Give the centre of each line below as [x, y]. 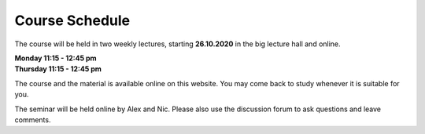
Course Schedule [72, 20]
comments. [33, 120]
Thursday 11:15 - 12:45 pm [58, 69]
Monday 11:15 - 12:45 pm [56, 58]
